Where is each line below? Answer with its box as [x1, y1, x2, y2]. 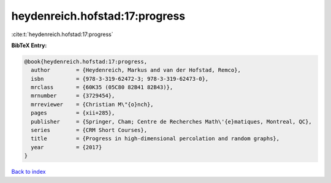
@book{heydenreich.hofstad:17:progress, [24, 58, 147, 65]
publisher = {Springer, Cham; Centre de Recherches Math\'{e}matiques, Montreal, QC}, [31, 118, 312, 125]
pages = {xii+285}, [31, 110, 115, 116]
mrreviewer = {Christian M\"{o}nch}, [31, 101, 154, 108]
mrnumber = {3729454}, [31, 92, 115, 99]
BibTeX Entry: [11, 42, 47, 49]
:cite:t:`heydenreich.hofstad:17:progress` [11, 31, 113, 38]
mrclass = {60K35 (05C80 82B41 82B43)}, [31, 84, 173, 91]
